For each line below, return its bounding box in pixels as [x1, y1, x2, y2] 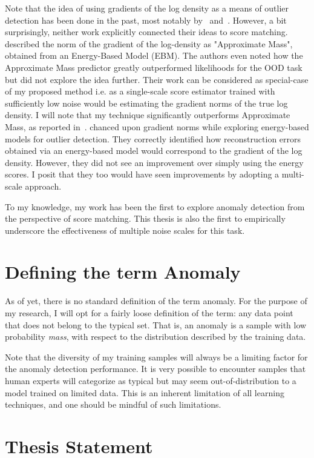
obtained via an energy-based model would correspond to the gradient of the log [5, 144, 303, 157]
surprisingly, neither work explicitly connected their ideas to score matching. [5, 25, 288, 38]
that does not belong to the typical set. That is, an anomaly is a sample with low [5, 318, 307, 331]
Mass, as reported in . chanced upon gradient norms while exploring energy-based [5, 120, 309, 133]
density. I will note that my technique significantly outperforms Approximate [5, 108, 290, 121]
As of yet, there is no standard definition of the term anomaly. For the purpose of [5, 294, 307, 307]
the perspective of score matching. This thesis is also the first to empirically [5, 212, 286, 225]
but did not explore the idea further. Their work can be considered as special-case [5, 73, 309, 85]
